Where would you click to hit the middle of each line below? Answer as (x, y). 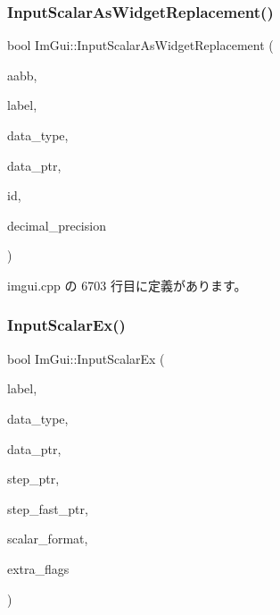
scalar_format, (48, 539)
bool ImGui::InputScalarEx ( (86, 358)
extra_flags (38, 568)
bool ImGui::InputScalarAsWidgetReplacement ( (140, 45)
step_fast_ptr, (48, 508)
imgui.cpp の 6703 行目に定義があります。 (127, 285)
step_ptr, (33, 479)
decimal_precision (57, 225)
